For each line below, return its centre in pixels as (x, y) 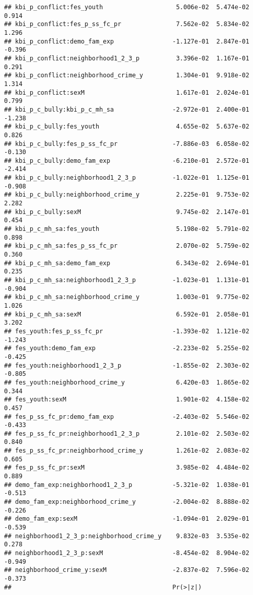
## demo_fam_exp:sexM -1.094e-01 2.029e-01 (127, 519)
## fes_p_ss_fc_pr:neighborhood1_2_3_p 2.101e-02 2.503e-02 (127, 433)
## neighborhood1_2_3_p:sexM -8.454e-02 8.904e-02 (127, 553)
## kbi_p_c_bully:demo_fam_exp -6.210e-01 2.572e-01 (127, 161)
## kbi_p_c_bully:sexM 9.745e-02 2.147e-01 (127, 212)
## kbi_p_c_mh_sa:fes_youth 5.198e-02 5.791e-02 (127, 229)
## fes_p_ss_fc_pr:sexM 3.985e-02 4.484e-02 (127, 468)
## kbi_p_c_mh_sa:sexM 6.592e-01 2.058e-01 (127, 314)
